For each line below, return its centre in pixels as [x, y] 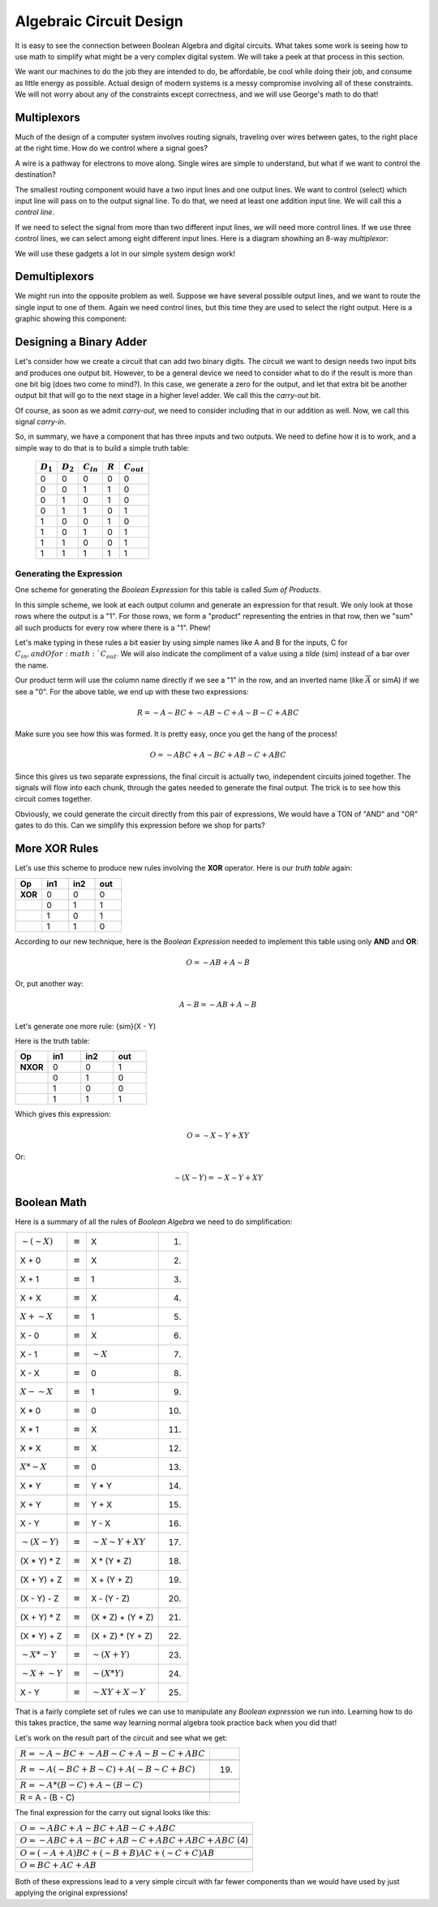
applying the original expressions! [71, 1893]
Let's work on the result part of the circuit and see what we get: [121, 1737]
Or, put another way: [49, 984]
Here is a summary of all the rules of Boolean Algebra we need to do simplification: [154, 1222]
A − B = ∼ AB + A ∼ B [218, 1005]
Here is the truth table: [52, 1041]
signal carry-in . [41, 422]
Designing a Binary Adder [81, 342]
